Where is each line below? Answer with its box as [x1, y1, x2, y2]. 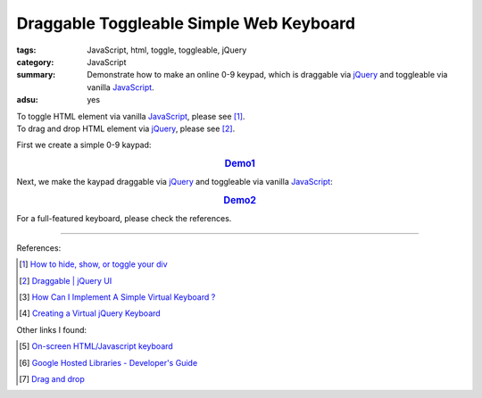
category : [16, 56, 54, 67]
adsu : [16, 95, 39, 105]
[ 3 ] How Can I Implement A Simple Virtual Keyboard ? [19, 291, 216, 303]
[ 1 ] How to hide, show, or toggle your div [19, 259, 169, 269]
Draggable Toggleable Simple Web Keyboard [16, 13, 356, 33]
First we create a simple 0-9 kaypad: [16, 139, 152, 151]
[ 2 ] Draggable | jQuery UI [19, 275, 112, 286]
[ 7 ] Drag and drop [19, 373, 85, 384]
